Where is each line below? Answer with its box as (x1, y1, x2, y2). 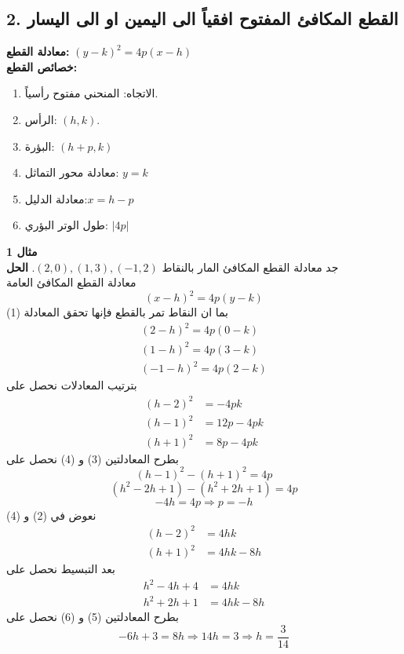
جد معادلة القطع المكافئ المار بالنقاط (162, 258, 339, 275)
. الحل (6, 258, 35, 275)
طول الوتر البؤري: (24, 217, 108, 233)
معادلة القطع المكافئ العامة (6, 274, 136, 290)
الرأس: (24, 111, 57, 127)
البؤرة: (24, 137, 55, 154)
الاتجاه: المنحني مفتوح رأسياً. (24, 85, 158, 101)
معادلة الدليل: (24, 190, 88, 206)
